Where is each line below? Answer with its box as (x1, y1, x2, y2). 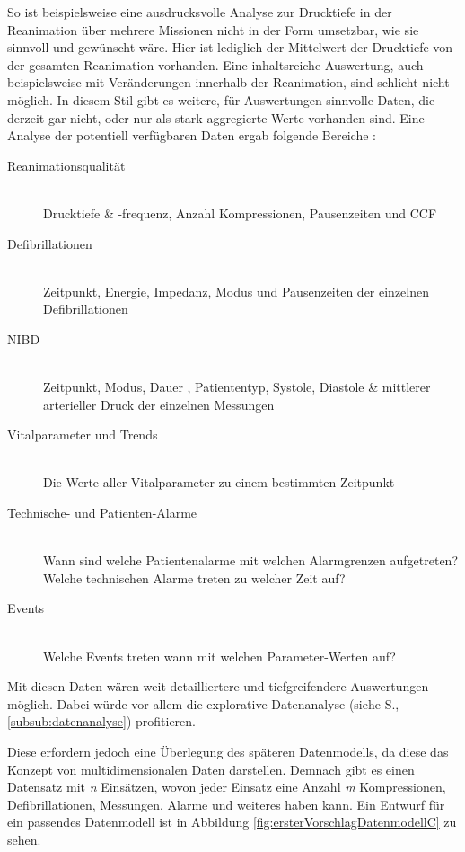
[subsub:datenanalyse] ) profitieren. (7, 712, 196, 731)
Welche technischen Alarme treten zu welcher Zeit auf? (43, 568, 346, 587)
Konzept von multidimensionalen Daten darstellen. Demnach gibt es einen (7, 759, 415, 778)
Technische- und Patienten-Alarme (7, 503, 197, 522)
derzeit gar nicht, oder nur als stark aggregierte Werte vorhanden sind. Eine (7, 108, 425, 127)
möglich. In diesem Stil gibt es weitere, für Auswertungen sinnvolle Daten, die (7, 90, 435, 109)
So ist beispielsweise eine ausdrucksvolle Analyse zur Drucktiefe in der (7, 3, 392, 21)
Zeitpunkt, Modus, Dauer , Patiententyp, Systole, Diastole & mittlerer (43, 377, 431, 396)
